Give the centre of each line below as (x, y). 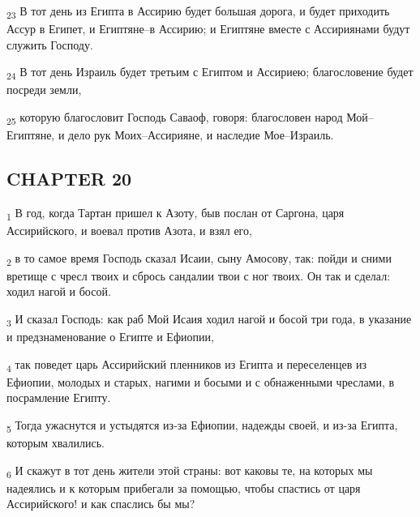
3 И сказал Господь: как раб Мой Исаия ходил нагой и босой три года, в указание (209, 319)
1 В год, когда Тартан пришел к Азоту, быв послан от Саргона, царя (176, 213)
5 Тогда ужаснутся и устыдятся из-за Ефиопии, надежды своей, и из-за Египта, (202, 426)
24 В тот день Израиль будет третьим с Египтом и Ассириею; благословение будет (210, 73)
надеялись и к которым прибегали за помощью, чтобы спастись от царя (184, 487)
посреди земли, (44, 90)
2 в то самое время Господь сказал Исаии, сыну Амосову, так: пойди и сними (199, 258)
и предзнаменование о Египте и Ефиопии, (110, 337)
